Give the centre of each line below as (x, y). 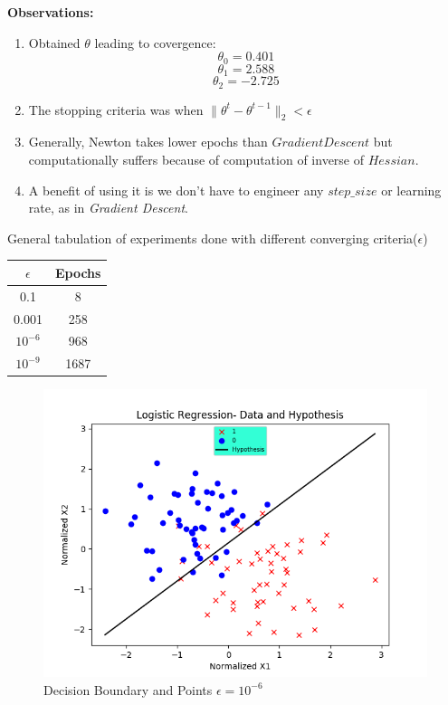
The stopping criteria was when (116, 109)
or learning (411, 190)
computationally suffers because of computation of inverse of (196, 159)
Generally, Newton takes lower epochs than (148, 142)
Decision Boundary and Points (128, 689)
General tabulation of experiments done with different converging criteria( (213, 238)
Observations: (51, 12)
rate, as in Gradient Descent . (108, 208)
